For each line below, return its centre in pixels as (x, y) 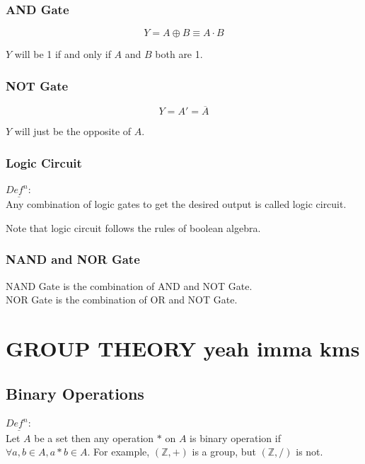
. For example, (118, 452)
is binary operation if (235, 437)
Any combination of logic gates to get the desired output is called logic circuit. (176, 204)
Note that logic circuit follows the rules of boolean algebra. (133, 227)
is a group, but (224, 452)
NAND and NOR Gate (73, 259)
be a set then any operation (94, 437)
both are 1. (179, 54)
